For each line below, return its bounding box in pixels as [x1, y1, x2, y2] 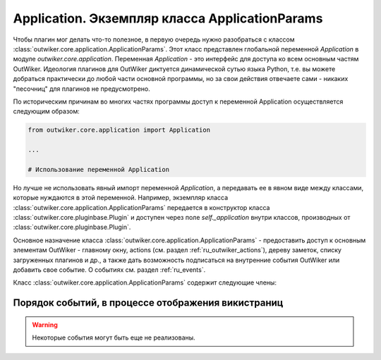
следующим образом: [13, 107, 80, 116]
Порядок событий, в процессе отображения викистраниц [13, 297, 284, 309]
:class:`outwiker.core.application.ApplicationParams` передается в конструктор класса [13, 203, 270, 211]
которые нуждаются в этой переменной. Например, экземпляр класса [13, 194, 229, 202]
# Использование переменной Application [28, 166, 169, 173]
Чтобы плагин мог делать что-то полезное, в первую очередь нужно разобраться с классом [13, 35, 296, 44]
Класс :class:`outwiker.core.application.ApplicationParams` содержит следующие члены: [13, 278, 277, 287]
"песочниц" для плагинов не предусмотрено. [13, 85, 151, 93]
